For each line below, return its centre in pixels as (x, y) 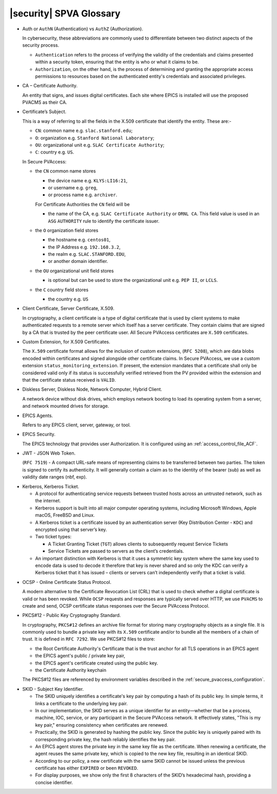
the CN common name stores (65, 171)
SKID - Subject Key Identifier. (53, 689)
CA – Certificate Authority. (50, 86)
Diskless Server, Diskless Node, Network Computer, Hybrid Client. (92, 389)
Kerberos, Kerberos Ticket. (51, 486)
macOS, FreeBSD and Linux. (65, 515)
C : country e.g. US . (55, 152)
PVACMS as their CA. (45, 102)
